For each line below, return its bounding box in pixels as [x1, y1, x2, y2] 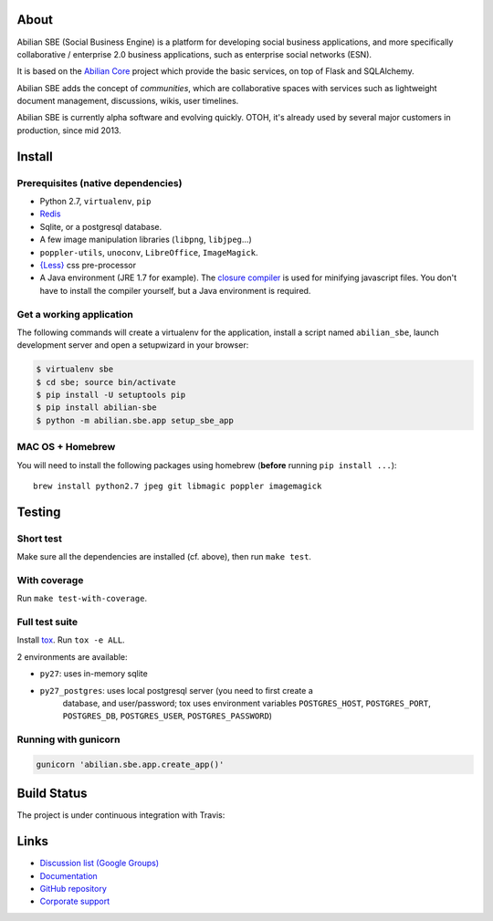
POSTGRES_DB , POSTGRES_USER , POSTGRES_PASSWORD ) [62, 710, 273, 721]
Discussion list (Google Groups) [39, 858, 160, 869]
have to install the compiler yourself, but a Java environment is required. [39, 285, 311, 296]
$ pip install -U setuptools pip [36, 390, 186, 401]
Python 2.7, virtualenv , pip [39, 196, 152, 207]
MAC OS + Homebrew [16, 441, 116, 454]
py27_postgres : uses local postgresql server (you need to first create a [39, 685, 314, 696]
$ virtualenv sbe [36, 364, 114, 374]
